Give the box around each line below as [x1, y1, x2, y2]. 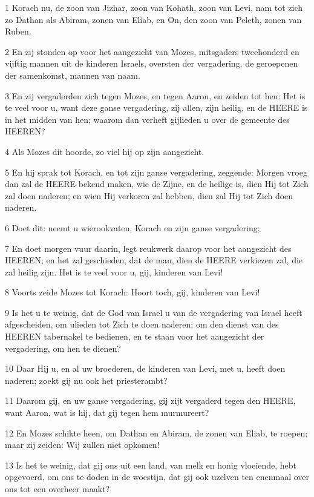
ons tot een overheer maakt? [5, 482, 110, 495]
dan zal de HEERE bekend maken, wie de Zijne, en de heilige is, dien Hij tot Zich [5, 177, 309, 190]
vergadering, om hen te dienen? [5, 341, 121, 354]
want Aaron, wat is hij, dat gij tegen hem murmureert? [5, 406, 209, 419]
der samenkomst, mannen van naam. [5, 68, 140, 81]
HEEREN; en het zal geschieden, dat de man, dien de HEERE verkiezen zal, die [5, 254, 303, 266]
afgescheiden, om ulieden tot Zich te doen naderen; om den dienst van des [5, 318, 279, 331]
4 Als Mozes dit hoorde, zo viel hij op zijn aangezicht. [5, 145, 204, 157]
